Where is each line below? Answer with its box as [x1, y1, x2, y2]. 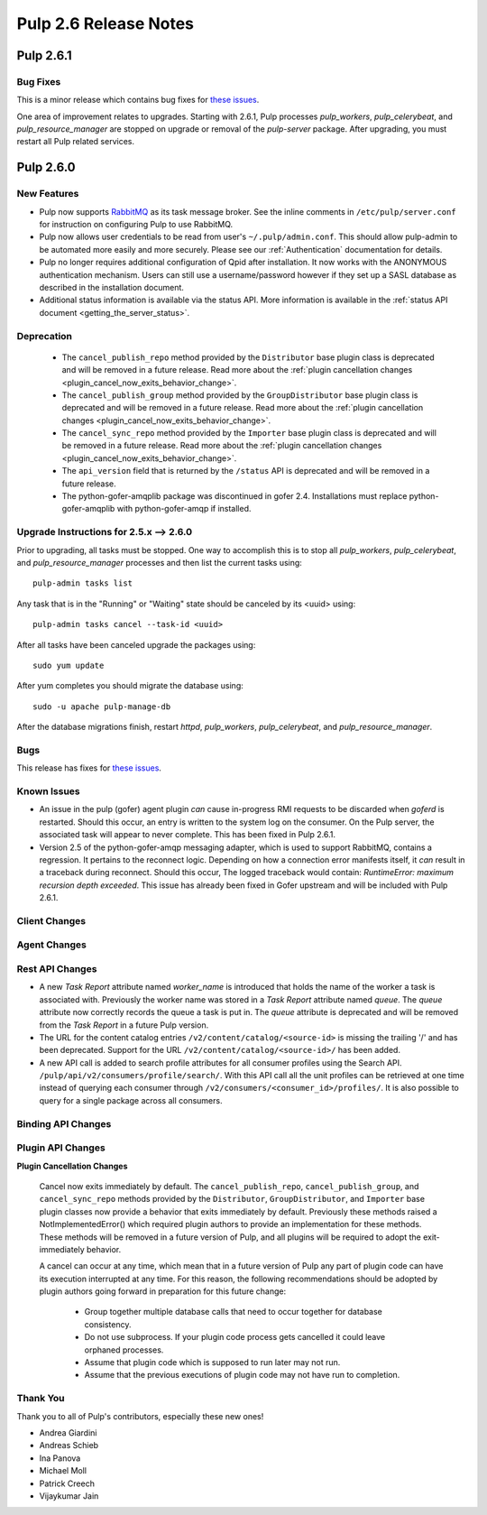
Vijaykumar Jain [39, 1490, 99, 1501]
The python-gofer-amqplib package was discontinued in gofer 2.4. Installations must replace [61, 491, 408, 502]
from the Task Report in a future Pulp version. [39, 1020, 209, 1030]
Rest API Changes [16, 962, 97, 975]
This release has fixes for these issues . [16, 762, 162, 773]
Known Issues [16, 785, 80, 798]
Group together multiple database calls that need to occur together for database [84, 1307, 383, 1317]
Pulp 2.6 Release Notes [16, 14, 194, 33]
